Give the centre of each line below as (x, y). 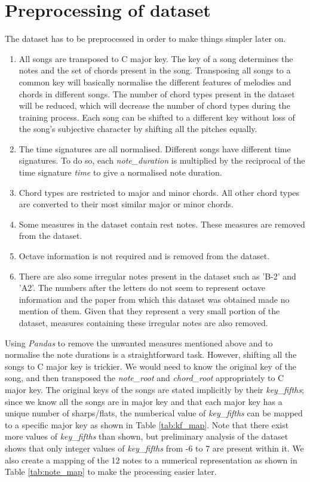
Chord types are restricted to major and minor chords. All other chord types (159, 192)
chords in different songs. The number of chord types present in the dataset (157, 93)
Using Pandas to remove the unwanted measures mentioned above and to (139, 343)
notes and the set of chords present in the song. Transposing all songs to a (155, 70)
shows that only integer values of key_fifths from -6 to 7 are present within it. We (154, 448)
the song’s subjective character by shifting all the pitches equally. (138, 129)
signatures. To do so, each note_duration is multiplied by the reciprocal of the (162, 160)
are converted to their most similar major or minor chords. (126, 204)
